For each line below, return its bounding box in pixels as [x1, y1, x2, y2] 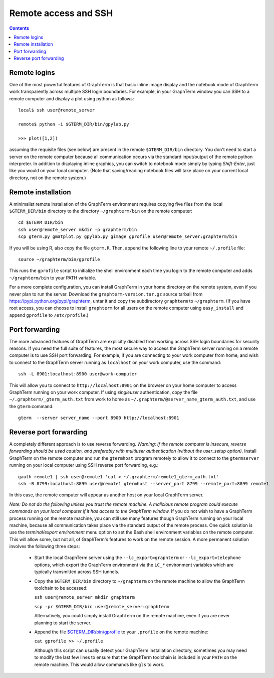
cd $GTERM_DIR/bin [18, 220, 64, 225]
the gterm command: [9, 403, 54, 409]
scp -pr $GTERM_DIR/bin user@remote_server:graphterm [34, 604, 169, 609]
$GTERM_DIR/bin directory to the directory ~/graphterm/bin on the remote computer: [9, 208, 193, 214]
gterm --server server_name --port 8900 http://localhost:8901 [18, 415, 180, 421]
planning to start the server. [34, 620, 92, 626]
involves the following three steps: [9, 544, 80, 550]
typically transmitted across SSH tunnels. [34, 569, 120, 575]
